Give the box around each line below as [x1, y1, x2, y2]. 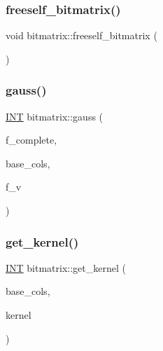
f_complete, [6, 132, 57, 147]
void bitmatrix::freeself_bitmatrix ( [6, 28, 157, 43]
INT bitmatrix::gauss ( [6, 109, 104, 123]
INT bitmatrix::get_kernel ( [6, 260, 126, 275]
